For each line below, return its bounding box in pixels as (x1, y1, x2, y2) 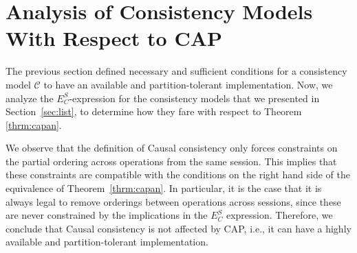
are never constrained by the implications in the (6, 208, 208, 222)
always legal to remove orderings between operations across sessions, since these (6, 194, 341, 208)
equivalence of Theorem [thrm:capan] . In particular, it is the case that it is (6, 181, 322, 195)
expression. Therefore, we (226, 208, 333, 222)
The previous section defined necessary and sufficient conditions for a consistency (6, 64, 347, 78)
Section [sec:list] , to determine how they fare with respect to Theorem (6, 104, 302, 119)
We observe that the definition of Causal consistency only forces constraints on (6, 141, 338, 155)
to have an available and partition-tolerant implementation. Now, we (43, 77, 333, 91)
